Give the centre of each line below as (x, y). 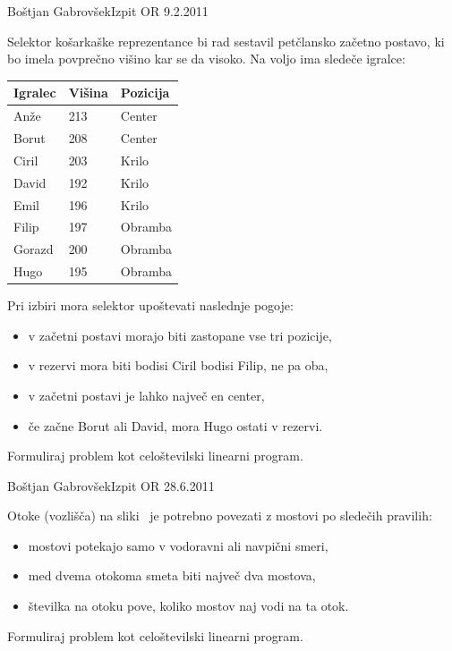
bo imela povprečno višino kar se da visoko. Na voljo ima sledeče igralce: (206, 59)
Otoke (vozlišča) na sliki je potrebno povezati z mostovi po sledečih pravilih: (220, 516)
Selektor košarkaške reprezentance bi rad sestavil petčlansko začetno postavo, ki (226, 41)
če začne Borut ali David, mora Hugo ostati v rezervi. (175, 425)
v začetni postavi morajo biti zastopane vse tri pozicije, (180, 335)
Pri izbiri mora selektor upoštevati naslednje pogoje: (150, 305)
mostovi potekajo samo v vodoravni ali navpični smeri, (178, 545)
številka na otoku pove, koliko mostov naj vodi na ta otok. (188, 606)
